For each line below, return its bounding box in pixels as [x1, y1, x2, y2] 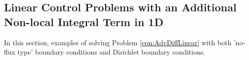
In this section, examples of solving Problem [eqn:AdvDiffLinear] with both [4, 37, 232, 47]
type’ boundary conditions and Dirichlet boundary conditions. [17, 47, 206, 57]
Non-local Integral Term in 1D [4, 14, 164, 29]
